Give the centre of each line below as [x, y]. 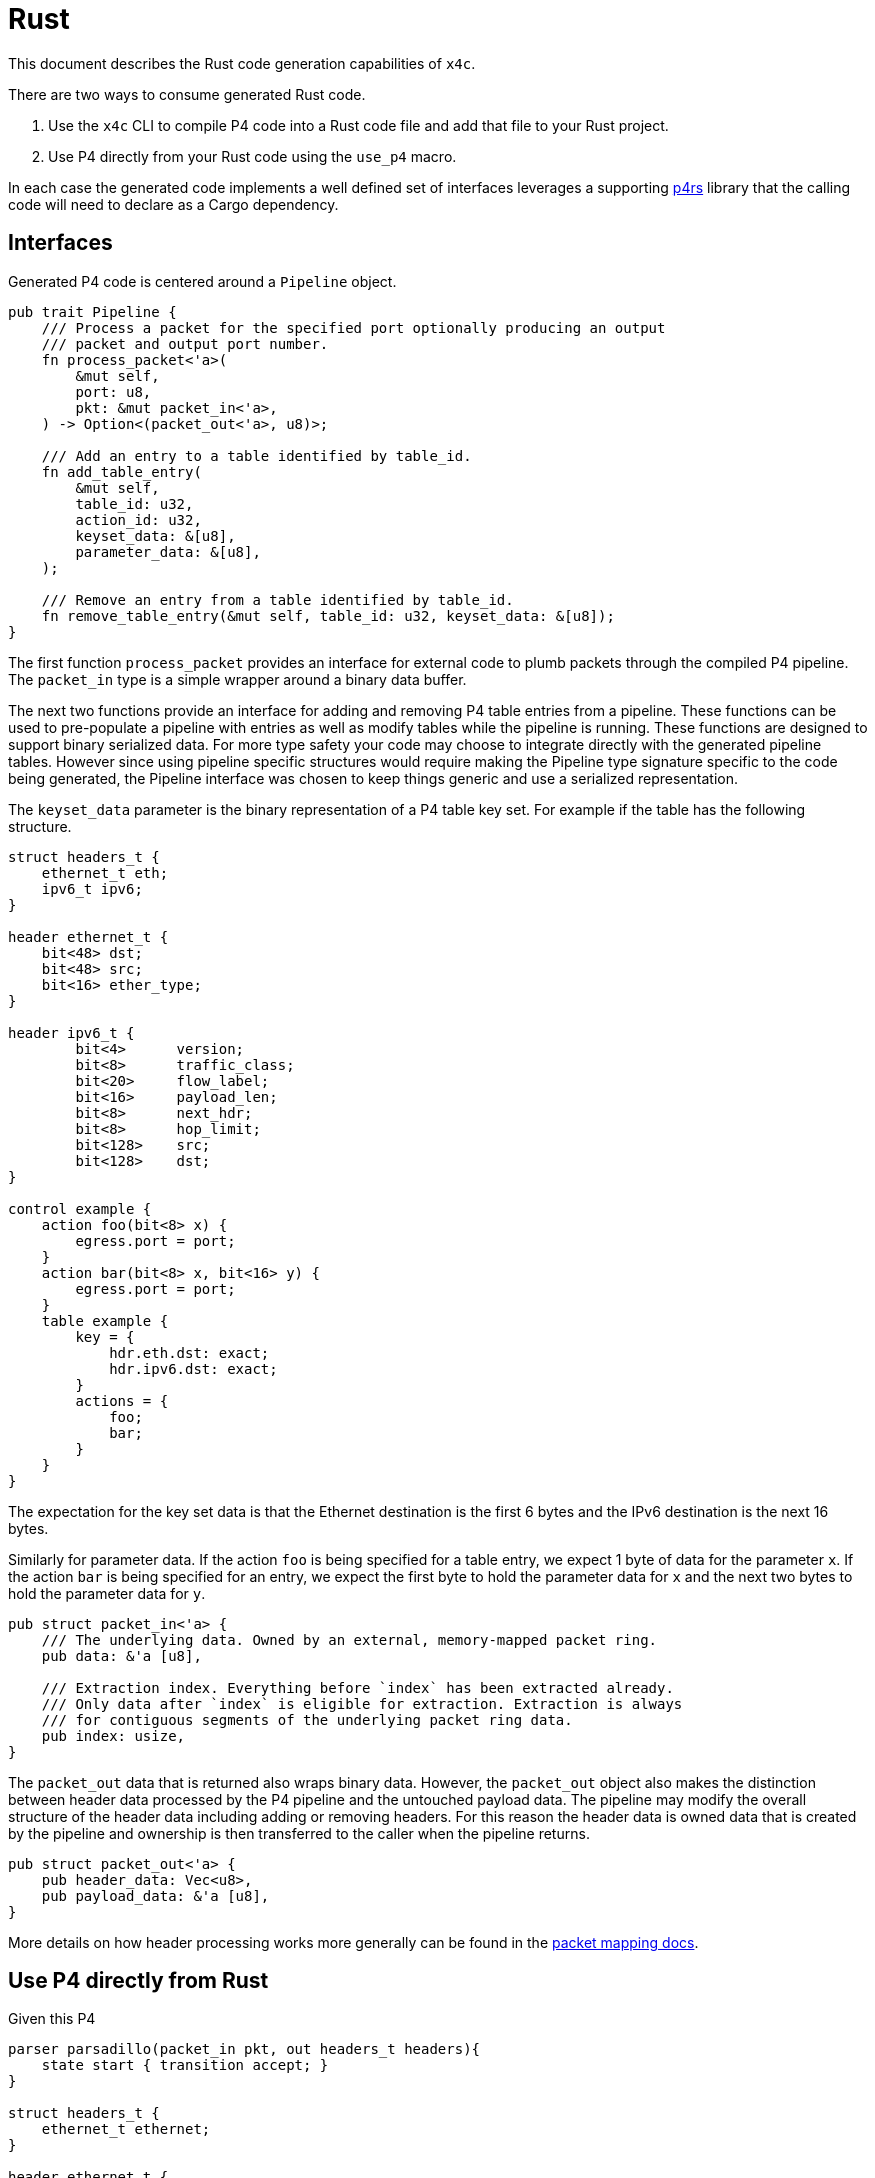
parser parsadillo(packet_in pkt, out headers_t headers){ [244, 2049]
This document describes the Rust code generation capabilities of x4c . [242, 63]
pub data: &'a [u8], [121, 1655]
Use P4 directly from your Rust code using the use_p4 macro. [252, 156]
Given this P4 [52, 2019]
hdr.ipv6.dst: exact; [193, 1368]
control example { [80, 1208]
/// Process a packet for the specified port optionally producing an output [353, 327]
